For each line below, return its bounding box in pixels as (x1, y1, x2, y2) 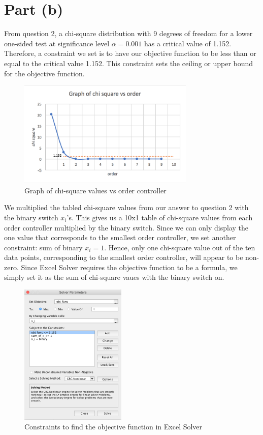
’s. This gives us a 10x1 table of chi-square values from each (67, 212, 253, 222)
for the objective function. (4, 68, 85, 78)
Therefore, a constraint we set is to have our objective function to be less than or (4, 48, 256, 59)
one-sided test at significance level (4, 38, 110, 48)
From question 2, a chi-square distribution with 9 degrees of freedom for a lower (4, 28, 253, 39)
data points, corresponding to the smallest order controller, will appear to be (4, 252, 243, 263)
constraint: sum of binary (4, 242, 83, 252)
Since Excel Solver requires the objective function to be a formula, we (21, 262, 238, 272)
